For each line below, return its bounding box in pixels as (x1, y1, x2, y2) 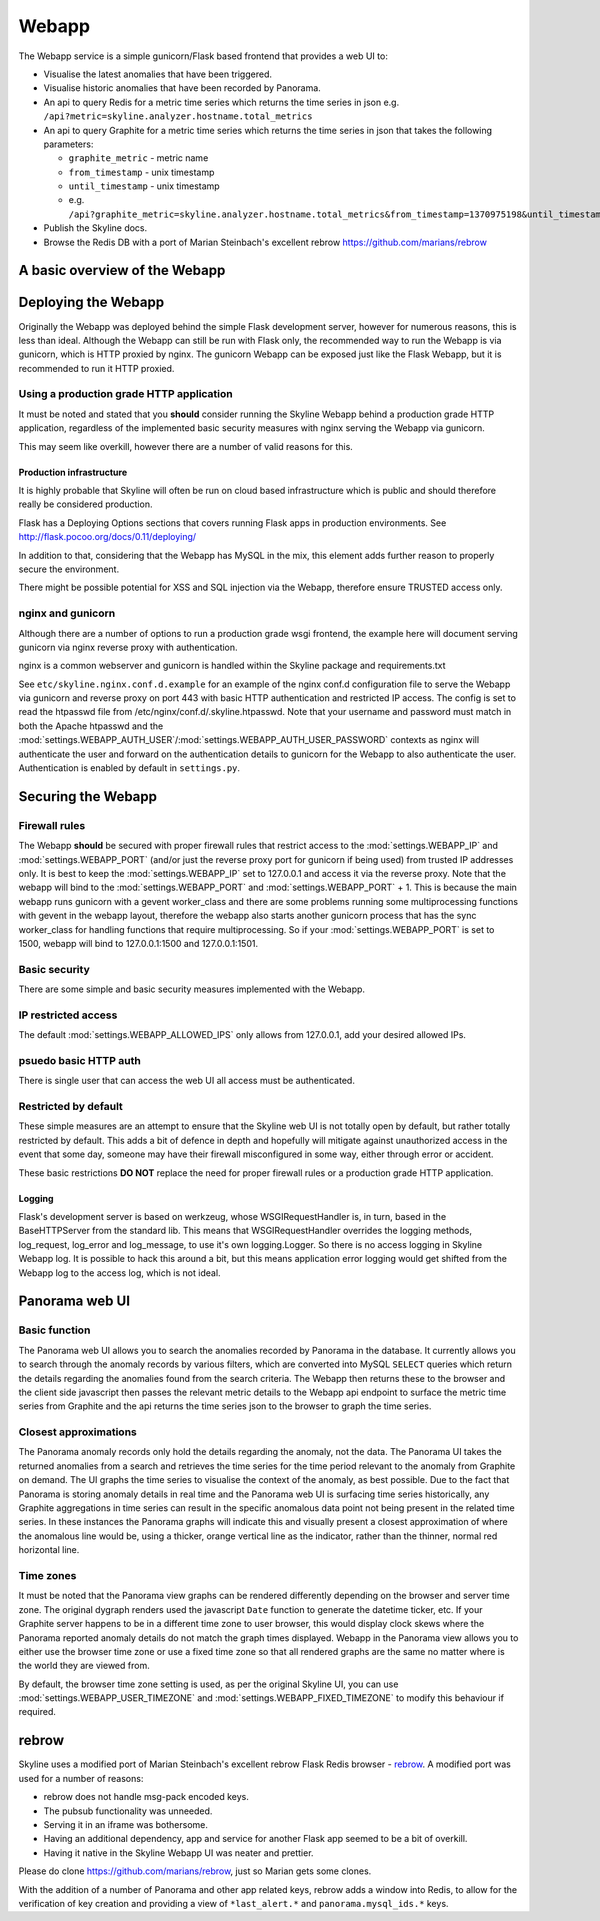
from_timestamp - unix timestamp (68, 166, 215, 178)
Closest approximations (18, 1425, 137, 1439)
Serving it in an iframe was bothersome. (43, 1818, 209, 1830)
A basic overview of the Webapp (18, 262, 226, 279)
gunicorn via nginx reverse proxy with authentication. (18, 641, 239, 653)
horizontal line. (18, 1544, 80, 1556)
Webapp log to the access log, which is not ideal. (18, 1266, 221, 1279)
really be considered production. (18, 498, 153, 510)
